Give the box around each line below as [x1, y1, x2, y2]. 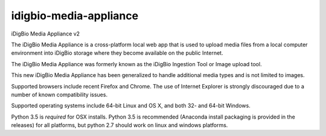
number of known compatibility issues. [11, 91, 108, 98]
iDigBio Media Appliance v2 [11, 30, 80, 37]
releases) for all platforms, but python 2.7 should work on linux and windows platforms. [11, 122, 228, 129]
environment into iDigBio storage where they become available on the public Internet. [11, 49, 223, 57]
